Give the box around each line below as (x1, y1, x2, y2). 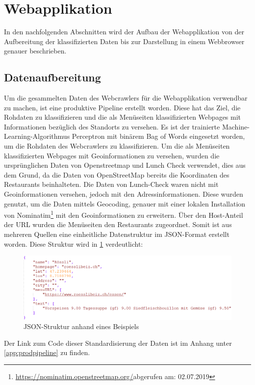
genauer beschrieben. (4, 46, 67, 56)
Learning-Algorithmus (4, 131, 70, 141)
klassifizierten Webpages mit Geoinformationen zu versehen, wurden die (4, 150, 220, 160)
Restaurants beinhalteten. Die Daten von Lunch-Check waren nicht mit (4, 179, 219, 189)
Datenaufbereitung (4, 70, 101, 85)
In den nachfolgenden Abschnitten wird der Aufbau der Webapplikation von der (4, 26, 244, 37)
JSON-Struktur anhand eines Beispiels (24, 321, 139, 332)
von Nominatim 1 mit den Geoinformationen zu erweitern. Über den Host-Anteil (4, 208, 243, 220)
